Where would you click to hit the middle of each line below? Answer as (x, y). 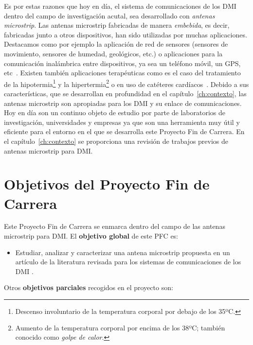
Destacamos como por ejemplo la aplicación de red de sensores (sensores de (116, 44)
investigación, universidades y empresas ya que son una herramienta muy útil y (122, 122)
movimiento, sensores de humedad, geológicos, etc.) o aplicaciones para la (113, 53)
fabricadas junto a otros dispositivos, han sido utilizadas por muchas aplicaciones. (126, 34)
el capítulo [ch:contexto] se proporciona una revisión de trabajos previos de (116, 141)
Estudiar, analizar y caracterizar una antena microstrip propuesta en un (123, 252)
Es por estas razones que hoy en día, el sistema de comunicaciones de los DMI (120, 6)
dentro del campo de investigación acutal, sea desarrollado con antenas (109, 15)
